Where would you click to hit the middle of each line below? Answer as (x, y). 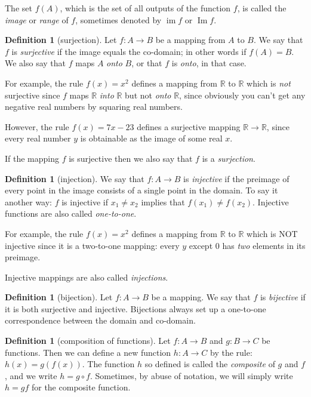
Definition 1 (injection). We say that (75, 178)
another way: (28, 201)
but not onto (148, 95)
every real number (38, 138)
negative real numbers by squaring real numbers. (94, 107)
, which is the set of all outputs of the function (145, 8)
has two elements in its (264, 245)
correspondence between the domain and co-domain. (100, 320)
